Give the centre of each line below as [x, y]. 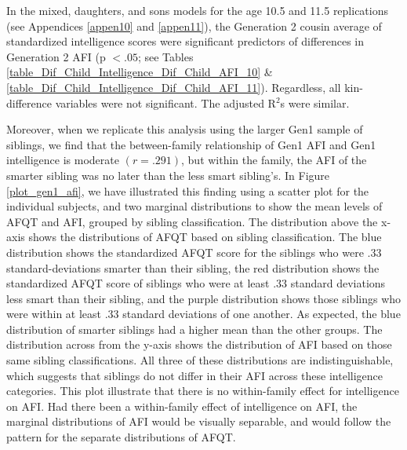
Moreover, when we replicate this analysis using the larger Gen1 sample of [185, 129]
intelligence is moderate [63, 160]
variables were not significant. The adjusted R [165, 102]
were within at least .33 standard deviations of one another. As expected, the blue [203, 314]
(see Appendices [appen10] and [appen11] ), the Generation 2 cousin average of [194, 26]
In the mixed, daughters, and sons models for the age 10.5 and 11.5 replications [198, 10]
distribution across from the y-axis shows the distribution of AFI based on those [199, 344]
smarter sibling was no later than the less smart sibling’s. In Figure [168, 175]
